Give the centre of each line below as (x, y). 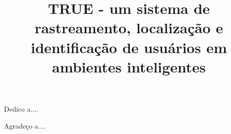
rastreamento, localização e (129, 28)
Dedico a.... (21, 108)
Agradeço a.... (25, 125)
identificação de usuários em (129, 47)
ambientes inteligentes (129, 66)
